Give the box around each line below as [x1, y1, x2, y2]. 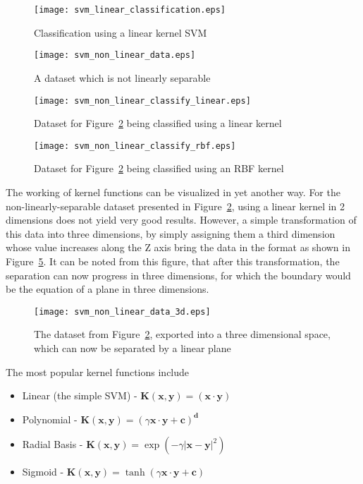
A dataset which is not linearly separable [34, 70, 211, 85]
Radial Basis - [22, 437, 83, 452]
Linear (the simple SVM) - [22, 388, 137, 403]
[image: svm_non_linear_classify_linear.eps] [34, 95, 251, 106]
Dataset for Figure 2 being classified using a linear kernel [34, 116, 282, 131]
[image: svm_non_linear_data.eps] [34, 50, 196, 61]
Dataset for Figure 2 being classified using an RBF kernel [34, 161, 284, 176]
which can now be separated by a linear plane [34, 341, 231, 355]
